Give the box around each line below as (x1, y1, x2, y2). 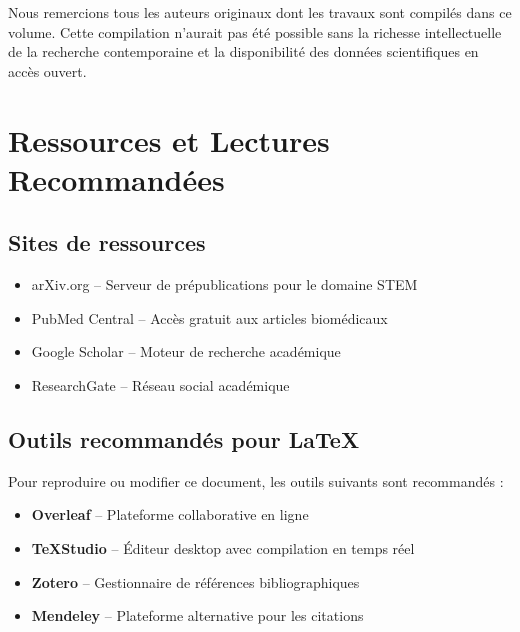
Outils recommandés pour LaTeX (8, 423, 360, 454)
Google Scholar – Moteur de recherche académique (31, 341, 341, 362)
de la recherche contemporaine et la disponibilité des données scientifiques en (8, 41, 479, 62)
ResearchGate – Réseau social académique (31, 374, 290, 395)
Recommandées (8, 158, 225, 199)
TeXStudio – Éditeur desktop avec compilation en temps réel (31, 537, 415, 558)
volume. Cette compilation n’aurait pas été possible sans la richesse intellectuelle (8, 21, 502, 42)
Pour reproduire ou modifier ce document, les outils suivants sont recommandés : (8, 470, 504, 491)
